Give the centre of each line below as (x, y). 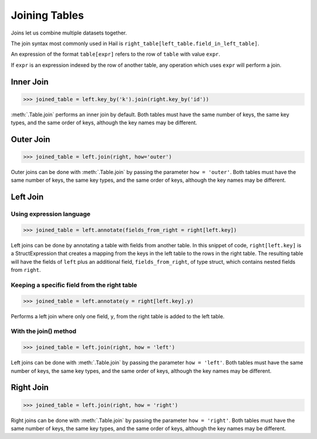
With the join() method (43, 331)
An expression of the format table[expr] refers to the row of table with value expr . (115, 54)
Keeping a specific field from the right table (74, 285)
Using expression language (51, 214)
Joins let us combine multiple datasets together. (69, 33)
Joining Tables (48, 15)
